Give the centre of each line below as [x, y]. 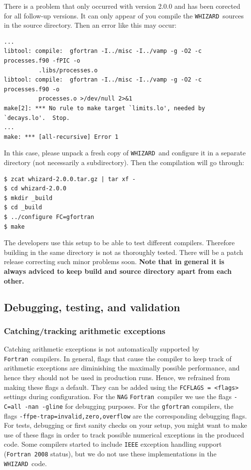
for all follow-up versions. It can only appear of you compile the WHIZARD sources [124, 15]
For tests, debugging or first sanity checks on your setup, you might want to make [125, 425]
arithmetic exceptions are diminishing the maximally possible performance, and [122, 368]
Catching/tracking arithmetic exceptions [85, 330]
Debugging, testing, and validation [92, 307]
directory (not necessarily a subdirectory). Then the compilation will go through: [124, 162]
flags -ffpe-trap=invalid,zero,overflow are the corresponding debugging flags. [125, 415]
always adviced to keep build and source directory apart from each [118, 271]
